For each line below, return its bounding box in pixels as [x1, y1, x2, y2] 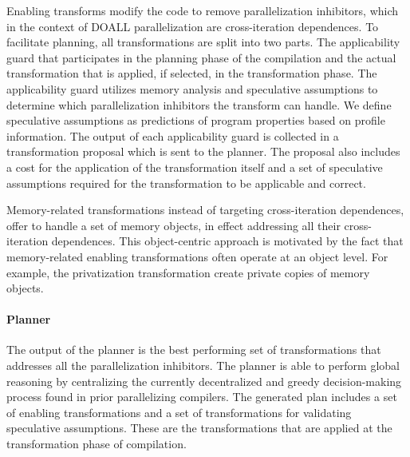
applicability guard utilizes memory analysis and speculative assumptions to [6, 80, 378, 97]
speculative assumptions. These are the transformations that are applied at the [6, 419, 392, 436]
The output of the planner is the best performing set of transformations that [6, 341, 381, 358]
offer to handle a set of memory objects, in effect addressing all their [6, 217, 341, 233]
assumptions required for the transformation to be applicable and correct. [6, 174, 366, 191]
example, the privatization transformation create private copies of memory [6, 264, 370, 280]
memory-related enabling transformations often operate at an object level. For [6, 248, 388, 264]
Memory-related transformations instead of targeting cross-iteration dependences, [6, 201, 404, 218]
